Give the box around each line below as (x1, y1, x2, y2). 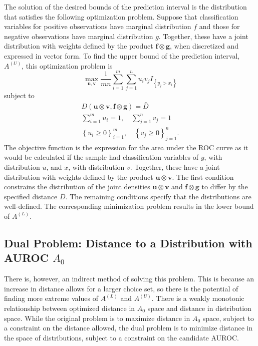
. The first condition (172, 171, 234, 182)
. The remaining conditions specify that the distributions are (65, 191, 251, 201)
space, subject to (202, 312, 254, 323)
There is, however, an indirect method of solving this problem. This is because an (4, 273, 254, 284)
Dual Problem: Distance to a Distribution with (4, 235, 252, 250)
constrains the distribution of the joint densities (4, 181, 150, 192)
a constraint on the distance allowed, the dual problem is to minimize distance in (4, 322, 253, 333)
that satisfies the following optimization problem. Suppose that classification (4, 11, 238, 22)
